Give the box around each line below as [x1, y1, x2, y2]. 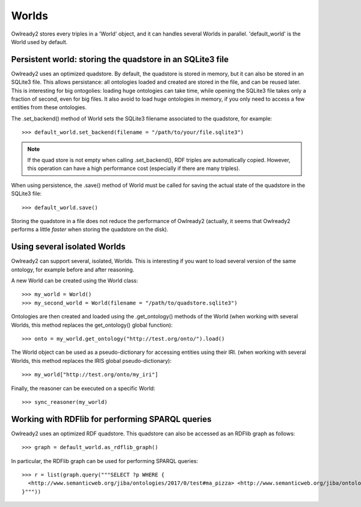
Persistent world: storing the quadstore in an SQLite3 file [11, 54, 229, 65]
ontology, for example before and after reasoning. [11, 266, 135, 273]
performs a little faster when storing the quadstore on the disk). [11, 226, 168, 233]
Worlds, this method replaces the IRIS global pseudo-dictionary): [11, 357, 172, 364]
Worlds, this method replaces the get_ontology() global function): [11, 321, 173, 329]
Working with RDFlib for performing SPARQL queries [11, 414, 212, 424]
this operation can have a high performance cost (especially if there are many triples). [27, 165, 241, 172]
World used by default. [11, 38, 68, 45]
